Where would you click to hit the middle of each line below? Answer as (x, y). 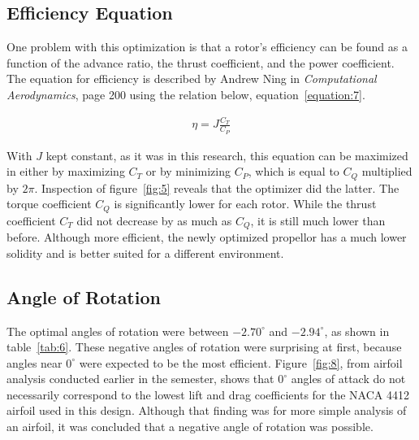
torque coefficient (49, 204)
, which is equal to (294, 171)
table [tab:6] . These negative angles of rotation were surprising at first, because (204, 347)
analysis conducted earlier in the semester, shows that (140, 379)
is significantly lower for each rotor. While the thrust (245, 204)
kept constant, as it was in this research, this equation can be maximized (227, 155)
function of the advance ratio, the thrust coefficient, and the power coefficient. (201, 62)
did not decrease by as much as (154, 220)
